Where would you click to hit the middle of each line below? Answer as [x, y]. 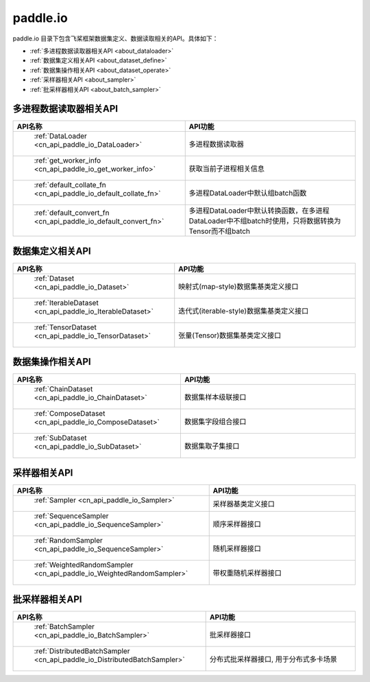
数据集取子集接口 [212, 446]
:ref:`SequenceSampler [71, 516]
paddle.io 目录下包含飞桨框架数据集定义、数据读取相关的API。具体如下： [115, 38]
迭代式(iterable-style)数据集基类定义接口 [244, 311]
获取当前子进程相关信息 [227, 169]
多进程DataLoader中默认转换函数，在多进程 [259, 211]
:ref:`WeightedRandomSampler [84, 565]
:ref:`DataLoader [60, 136]
